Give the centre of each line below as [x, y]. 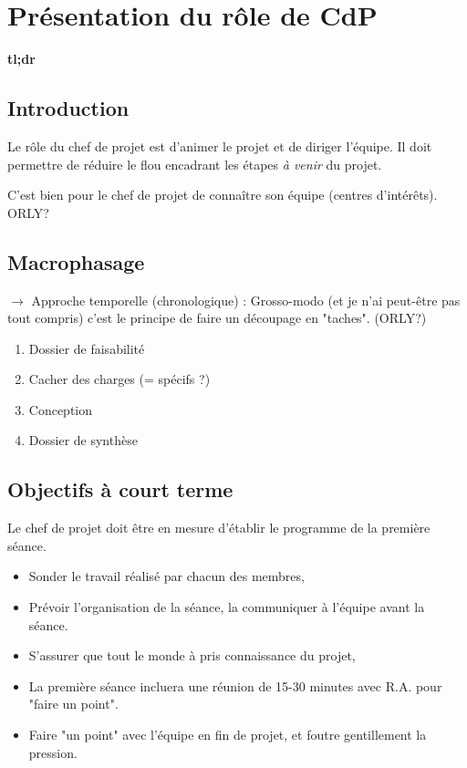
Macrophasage [76, 261]
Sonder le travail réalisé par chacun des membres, [166, 576]
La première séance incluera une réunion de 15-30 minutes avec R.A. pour [235, 685]
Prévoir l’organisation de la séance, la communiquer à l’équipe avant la [227, 607]
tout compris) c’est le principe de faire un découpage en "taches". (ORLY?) [217, 318]
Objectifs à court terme [120, 489]
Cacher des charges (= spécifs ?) [119, 379]
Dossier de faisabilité [87, 348]
